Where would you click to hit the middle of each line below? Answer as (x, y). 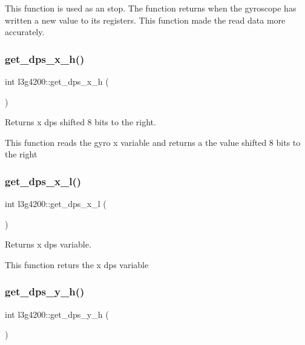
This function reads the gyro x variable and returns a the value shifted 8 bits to (153, 142)
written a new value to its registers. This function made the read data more (145, 20)
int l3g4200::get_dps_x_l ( (56, 204)
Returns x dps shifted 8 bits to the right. (80, 122)
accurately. (25, 32)
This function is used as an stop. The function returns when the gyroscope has (151, 8)
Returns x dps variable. (48, 244)
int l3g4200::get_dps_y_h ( (57, 314)
